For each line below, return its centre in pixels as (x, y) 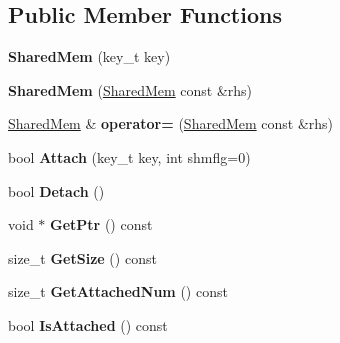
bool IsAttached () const (88, 324)
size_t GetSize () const (82, 257)
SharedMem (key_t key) (89, 56)
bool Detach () (56, 190)
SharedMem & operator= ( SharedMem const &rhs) (171, 123)
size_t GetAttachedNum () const (118, 291)
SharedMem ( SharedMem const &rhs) (130, 89)
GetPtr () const (101, 224)
